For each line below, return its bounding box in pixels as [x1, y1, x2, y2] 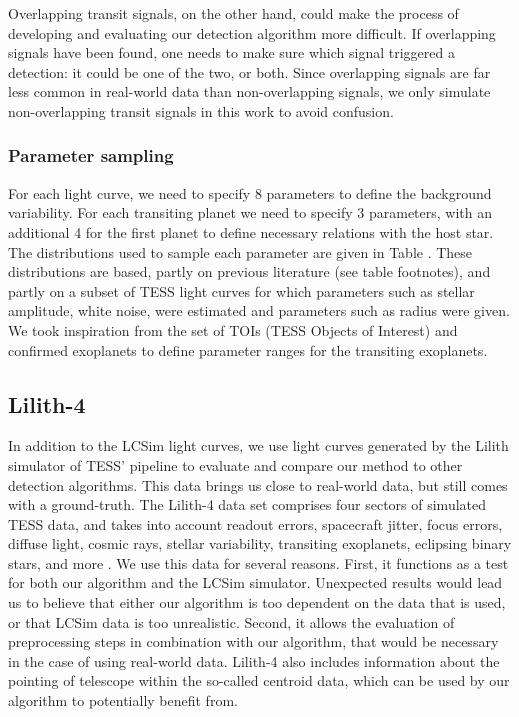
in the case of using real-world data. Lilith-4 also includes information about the [8, 650, 500, 671]
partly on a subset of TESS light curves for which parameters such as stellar [8, 280, 475, 301]
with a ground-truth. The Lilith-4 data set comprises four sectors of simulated [8, 494, 487, 515]
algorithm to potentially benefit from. [8, 690, 238, 711]
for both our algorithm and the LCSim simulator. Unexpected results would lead [8, 572, 503, 593]
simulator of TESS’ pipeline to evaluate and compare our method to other [8, 454, 463, 475]
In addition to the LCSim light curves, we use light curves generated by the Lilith [8, 435, 509, 456]
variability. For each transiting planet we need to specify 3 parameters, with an [8, 202, 493, 223]
